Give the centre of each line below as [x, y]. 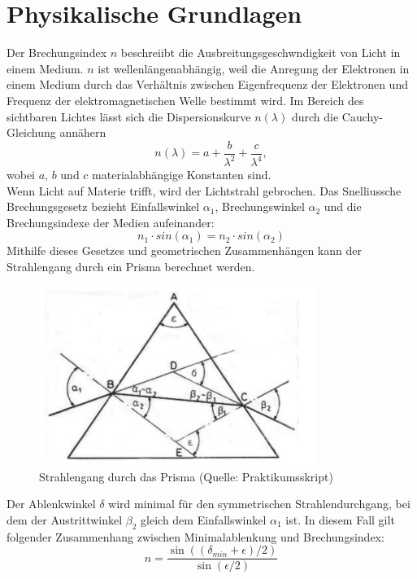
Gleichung [31, 132]
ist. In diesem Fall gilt [340, 519]
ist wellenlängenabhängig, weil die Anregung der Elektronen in [254, 68]
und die [343, 206]
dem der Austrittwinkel [65, 519]
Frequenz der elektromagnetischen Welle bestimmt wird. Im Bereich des [185, 100]
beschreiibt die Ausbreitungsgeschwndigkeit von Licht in [261, 53]
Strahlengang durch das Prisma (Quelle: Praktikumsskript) [186, 476]
